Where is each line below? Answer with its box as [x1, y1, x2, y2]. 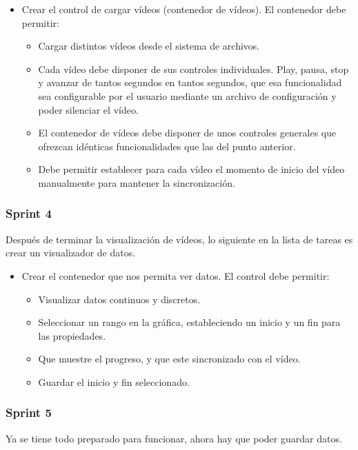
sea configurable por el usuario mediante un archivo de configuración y [38, 88, 337, 103]
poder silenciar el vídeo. [38, 102, 139, 116]
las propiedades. [38, 328, 106, 342]
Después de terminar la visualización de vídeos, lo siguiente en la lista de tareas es [6, 232, 353, 246]
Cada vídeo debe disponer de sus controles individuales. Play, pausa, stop [38, 61, 349, 76]
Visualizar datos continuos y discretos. [38, 292, 201, 306]
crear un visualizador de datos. [6, 245, 136, 260]
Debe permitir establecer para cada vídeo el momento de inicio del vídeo [38, 162, 345, 176]
